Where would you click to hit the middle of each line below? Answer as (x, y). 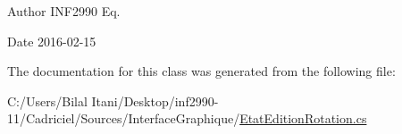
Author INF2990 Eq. (64, 11)
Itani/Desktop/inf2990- (155, 100)
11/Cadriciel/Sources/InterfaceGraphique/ (124, 118)
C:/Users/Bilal (47, 100)
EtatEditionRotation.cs (303, 118)
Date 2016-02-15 (52, 41)
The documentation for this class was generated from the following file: (201, 71)
